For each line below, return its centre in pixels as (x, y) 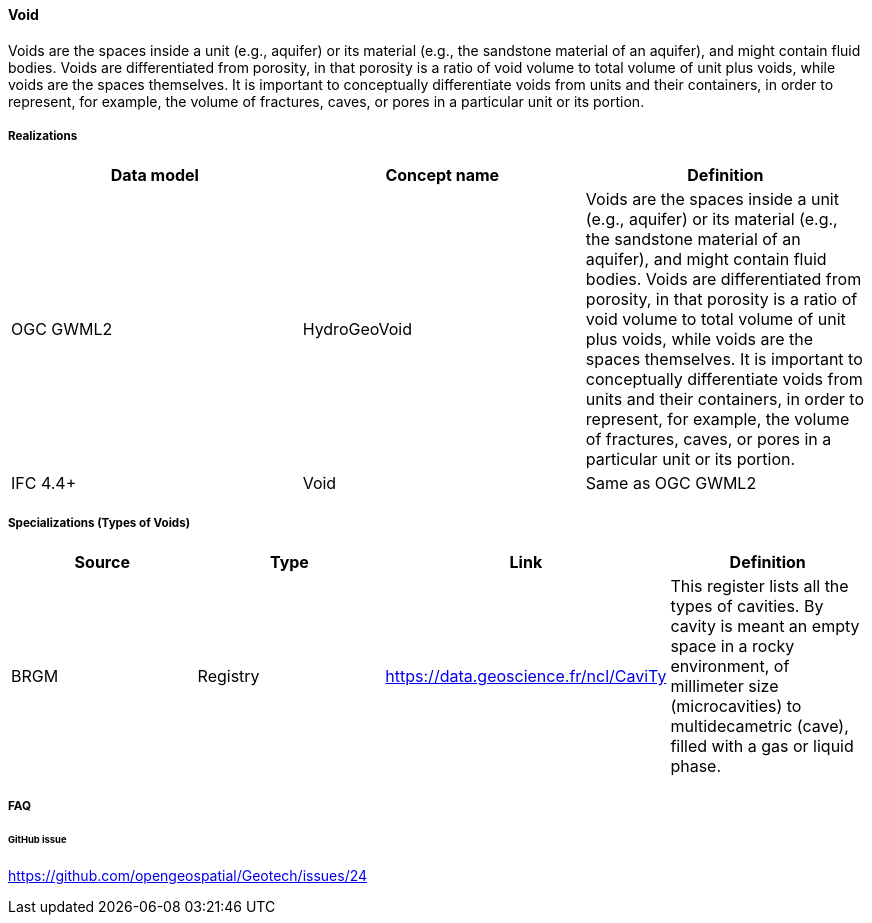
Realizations (43, 136)
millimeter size (724, 686)
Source (102, 562)
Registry (228, 676)
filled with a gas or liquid (762, 746)
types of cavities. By (747, 606)
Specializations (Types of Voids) (99, 522)
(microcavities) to (736, 706)
